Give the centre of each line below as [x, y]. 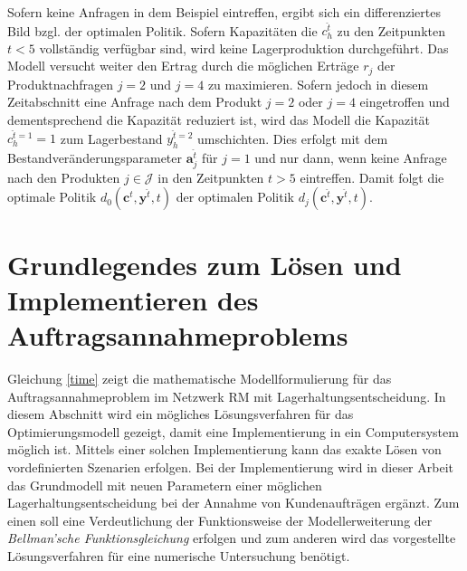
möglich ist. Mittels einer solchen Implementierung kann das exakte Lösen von [224, 449]
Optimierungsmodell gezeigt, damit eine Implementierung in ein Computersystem [233, 431]
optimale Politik [52, 197]
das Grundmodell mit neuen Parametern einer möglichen [165, 485]
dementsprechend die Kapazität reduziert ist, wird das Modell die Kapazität [219, 120]
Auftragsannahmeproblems [178, 335]
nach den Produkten [64, 177]
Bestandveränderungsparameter [95, 157]
